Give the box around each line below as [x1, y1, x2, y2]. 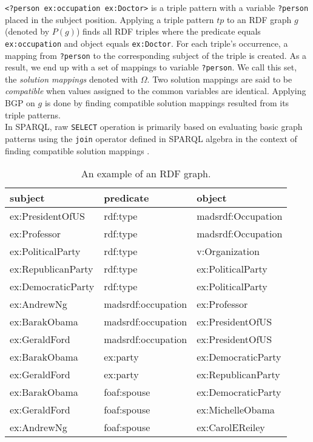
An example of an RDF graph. [81, 166, 211, 181]
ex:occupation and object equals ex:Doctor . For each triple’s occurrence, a [5, 36, 288, 49]
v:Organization [197, 244, 260, 259]
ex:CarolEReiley [197, 420, 265, 435]
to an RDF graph [226, 13, 292, 25]
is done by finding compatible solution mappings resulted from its [44, 97, 289, 109]
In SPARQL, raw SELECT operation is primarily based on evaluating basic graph [5, 120, 303, 133]
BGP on [5, 97, 35, 109]
